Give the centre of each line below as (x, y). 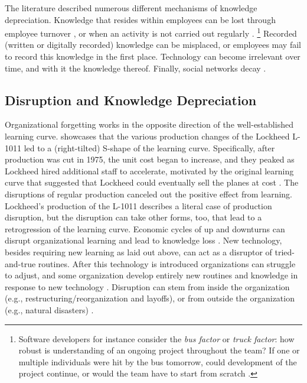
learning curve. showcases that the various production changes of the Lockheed (147, 136)
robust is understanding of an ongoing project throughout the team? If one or (159, 350)
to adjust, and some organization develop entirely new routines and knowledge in (151, 275)
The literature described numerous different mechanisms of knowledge (131, 8)
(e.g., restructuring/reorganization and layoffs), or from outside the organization (150, 298)
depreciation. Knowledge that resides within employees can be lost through (140, 19)
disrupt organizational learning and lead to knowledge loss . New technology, (143, 240)
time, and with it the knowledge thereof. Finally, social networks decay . (135, 68)
